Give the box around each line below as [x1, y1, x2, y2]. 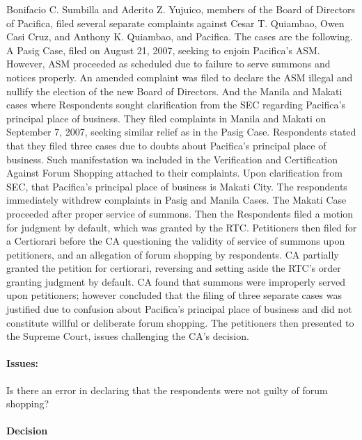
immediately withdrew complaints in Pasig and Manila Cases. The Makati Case [6, 193, 347, 207]
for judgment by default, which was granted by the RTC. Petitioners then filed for [6, 220, 357, 234]
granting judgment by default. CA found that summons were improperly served [6, 274, 345, 288]
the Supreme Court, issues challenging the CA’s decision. [6, 329, 249, 343]
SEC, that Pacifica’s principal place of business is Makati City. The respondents [6, 179, 347, 193]
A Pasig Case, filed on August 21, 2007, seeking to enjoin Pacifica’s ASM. [6, 42, 320, 57]
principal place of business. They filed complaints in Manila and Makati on [6, 111, 326, 125]
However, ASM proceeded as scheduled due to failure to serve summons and [6, 56, 331, 71]
